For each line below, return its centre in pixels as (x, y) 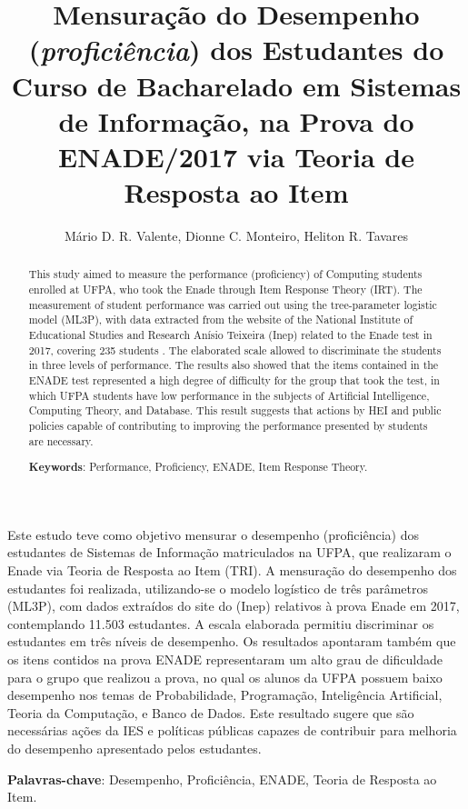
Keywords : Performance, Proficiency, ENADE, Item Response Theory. (198, 467)
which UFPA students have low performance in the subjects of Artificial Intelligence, (229, 395)
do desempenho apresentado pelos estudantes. (134, 748)
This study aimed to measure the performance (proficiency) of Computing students (225, 274)
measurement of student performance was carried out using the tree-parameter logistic (233, 304)
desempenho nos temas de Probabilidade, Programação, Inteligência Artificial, (225, 695)
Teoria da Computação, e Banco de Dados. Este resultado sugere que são (211, 712)
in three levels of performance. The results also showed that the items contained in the (234, 365)
